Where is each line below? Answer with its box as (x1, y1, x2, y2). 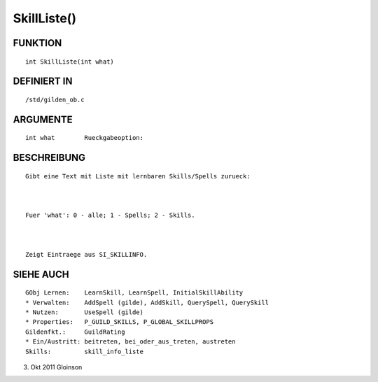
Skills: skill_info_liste (25, 347, 143, 355)
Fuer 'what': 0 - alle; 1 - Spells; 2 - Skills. (25, 211, 195, 220)
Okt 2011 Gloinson (30, 363, 83, 372)
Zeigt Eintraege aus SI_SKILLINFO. (25, 250, 148, 258)
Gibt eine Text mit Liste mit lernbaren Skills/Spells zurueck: (25, 172, 251, 180)
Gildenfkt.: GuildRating (25, 327, 125, 336)
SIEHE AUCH (13, 268, 69, 280)
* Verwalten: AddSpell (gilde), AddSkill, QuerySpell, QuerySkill (25, 298, 269, 306)
